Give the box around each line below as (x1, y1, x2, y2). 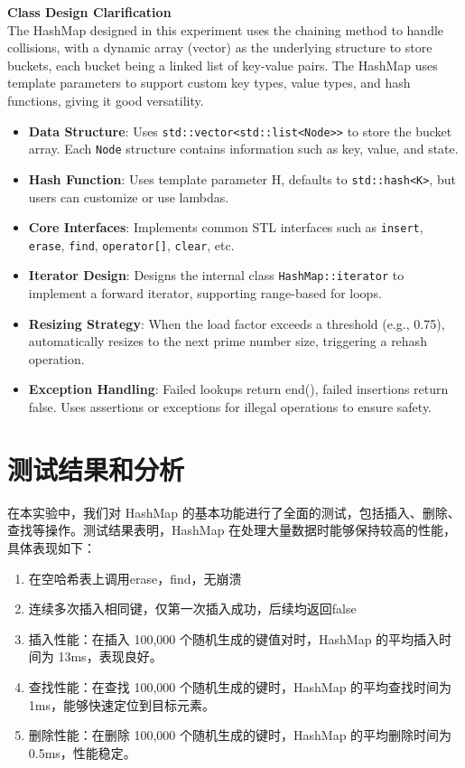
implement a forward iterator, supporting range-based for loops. (28, 284, 382, 303)
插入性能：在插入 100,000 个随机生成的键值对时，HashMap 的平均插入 (28, 629, 440, 648)
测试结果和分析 (7, 450, 185, 487)
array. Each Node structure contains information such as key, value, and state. (28, 139, 459, 158)
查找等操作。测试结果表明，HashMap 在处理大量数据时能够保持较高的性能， (7, 520, 457, 539)
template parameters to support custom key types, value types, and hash (7, 73, 411, 92)
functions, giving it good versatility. (7, 90, 204, 109)
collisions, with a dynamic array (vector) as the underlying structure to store (7, 38, 432, 57)
